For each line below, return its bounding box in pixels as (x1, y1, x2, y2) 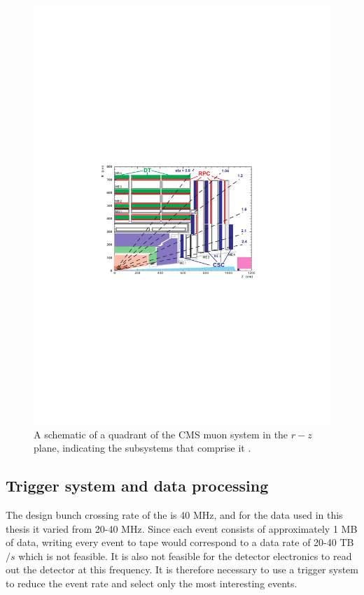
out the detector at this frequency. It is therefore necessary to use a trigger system (6, 562, 358, 577)
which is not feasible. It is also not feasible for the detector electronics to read (18, 548, 352, 563)
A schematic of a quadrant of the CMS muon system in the (34, 426, 288, 441)
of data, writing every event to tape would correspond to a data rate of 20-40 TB (6, 535, 354, 550)
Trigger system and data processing (6, 475, 269, 496)
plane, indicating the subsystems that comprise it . (34, 440, 251, 455)
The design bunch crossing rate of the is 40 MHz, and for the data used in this (6, 508, 343, 522)
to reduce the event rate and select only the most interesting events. (6, 576, 297, 591)
